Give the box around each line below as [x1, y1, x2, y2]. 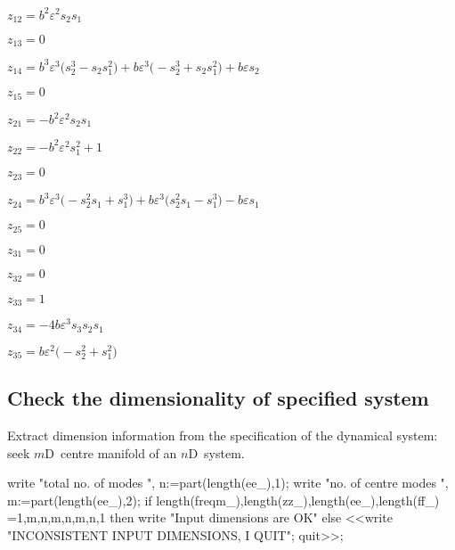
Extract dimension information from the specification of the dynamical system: [7, 426, 438, 445]
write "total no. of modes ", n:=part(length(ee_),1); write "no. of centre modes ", [7, 473, 449, 492]
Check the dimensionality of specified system [7, 384, 429, 412]
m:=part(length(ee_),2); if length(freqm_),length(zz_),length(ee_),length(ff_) [7, 490, 440, 509]
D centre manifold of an [45, 443, 177, 462]
